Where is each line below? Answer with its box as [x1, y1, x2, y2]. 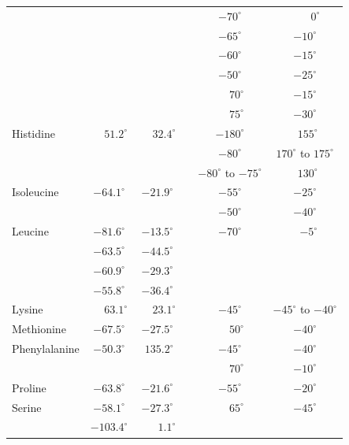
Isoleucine [12, 184, 59, 200]
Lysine [12, 301, 43, 317]
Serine [12, 399, 42, 415]
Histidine [12, 124, 55, 141]
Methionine [12, 321, 66, 337]
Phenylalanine [12, 340, 80, 357]
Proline [12, 379, 46, 395]
